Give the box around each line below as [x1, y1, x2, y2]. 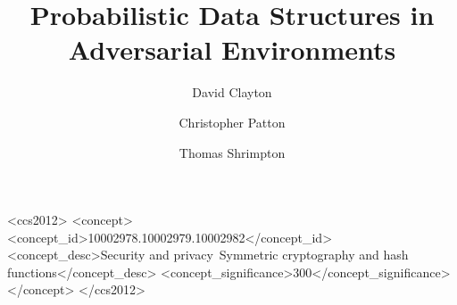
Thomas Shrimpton [179, 143, 286, 161]
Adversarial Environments [68, 31, 396, 68]
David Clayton [192, 83, 272, 102]
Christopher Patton [179, 112, 286, 131]
